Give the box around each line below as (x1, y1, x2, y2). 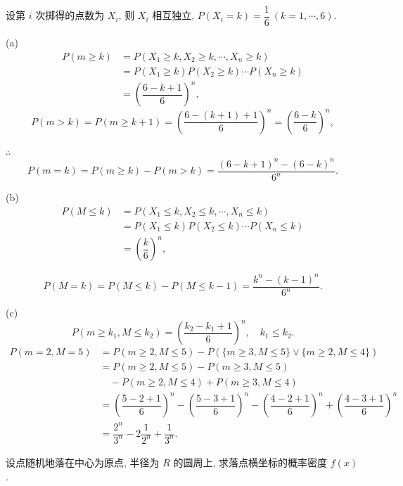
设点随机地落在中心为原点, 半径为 (6, 455, 160, 469)
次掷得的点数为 (35, 8, 105, 23)
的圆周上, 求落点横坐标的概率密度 (173, 455, 328, 469)
